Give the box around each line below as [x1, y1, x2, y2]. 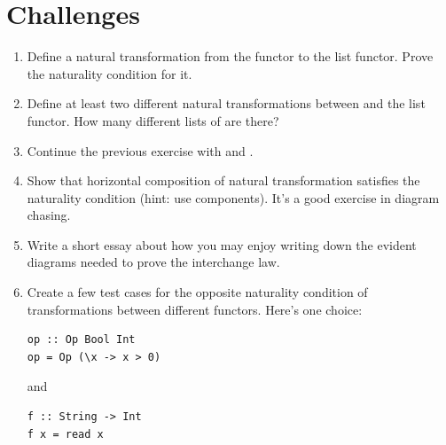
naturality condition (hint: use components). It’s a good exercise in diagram [27, 188, 440, 207]
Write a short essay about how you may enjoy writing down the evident [27, 235, 417, 254]
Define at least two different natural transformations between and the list [27, 94, 426, 113]
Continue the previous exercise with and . [27, 141, 254, 160]
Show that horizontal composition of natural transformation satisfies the [27, 171, 420, 190]
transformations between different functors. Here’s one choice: [27, 300, 363, 318]
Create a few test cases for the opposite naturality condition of [27, 283, 368, 301]
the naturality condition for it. [27, 64, 192, 82]
